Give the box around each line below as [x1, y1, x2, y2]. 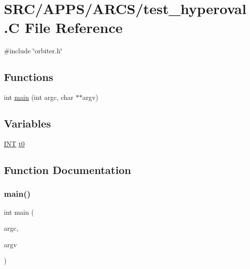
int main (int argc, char [4, 92, 74, 102]
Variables [4, 116, 51, 131]
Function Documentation [4, 162, 131, 177]
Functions [4, 69, 53, 84]
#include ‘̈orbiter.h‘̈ [4, 46, 62, 56]
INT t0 [4, 138, 25, 148]
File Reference [24, 17, 123, 37]
